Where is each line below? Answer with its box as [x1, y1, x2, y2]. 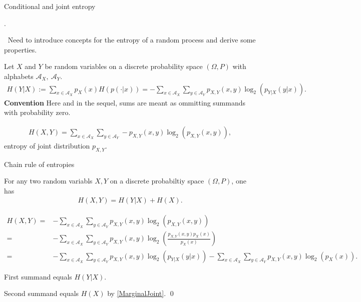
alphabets [4, 70, 34, 81]
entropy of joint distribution [4, 140, 90, 150]
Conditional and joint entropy [4, 1, 96, 11]
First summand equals [4, 271, 72, 281]
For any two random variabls [4, 175, 93, 186]
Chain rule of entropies [4, 158, 75, 169]
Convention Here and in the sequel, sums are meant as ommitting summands [4, 97, 246, 107]
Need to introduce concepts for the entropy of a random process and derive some [8, 34, 256, 45]
